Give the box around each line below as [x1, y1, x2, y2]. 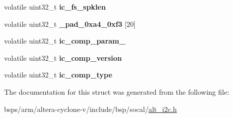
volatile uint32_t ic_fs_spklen [4, 2, 106, 12]
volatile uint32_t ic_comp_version [4, 52, 122, 63]
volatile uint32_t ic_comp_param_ [4, 35, 126, 46]
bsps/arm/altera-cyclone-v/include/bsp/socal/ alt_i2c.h [4, 103, 177, 114]
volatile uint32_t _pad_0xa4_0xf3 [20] [4, 18, 136, 29]
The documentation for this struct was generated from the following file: [4, 86, 229, 97]
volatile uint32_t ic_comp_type [4, 69, 112, 80]
